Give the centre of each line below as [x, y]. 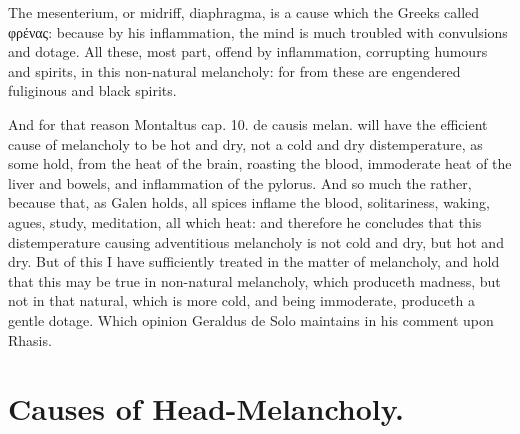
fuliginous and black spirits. [92, 90]
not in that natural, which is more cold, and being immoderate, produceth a [241, 300]
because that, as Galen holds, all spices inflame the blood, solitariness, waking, [249, 202]
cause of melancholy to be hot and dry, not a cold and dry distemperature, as [245, 143]
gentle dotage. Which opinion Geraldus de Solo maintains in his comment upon [251, 319]
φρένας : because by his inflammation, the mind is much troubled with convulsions [258, 31]
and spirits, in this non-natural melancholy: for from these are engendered [234, 70]
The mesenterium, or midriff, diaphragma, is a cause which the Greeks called [244, 12]
